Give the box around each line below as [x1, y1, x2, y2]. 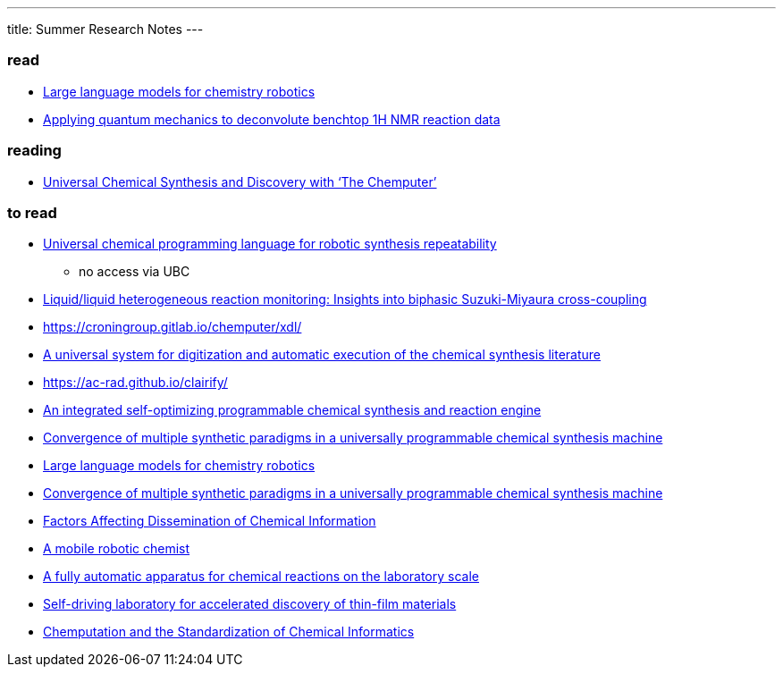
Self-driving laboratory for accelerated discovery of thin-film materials [43, 596, 457, 612]
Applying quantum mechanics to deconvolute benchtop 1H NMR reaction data [43, 111, 501, 127]
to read [7, 203, 57, 222]
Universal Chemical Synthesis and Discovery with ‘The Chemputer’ [43, 173, 437, 190]
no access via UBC [79, 264, 190, 280]
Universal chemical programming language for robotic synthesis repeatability [43, 236, 497, 252]
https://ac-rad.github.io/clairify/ [43, 375, 228, 391]
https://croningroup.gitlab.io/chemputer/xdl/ [43, 319, 302, 335]
